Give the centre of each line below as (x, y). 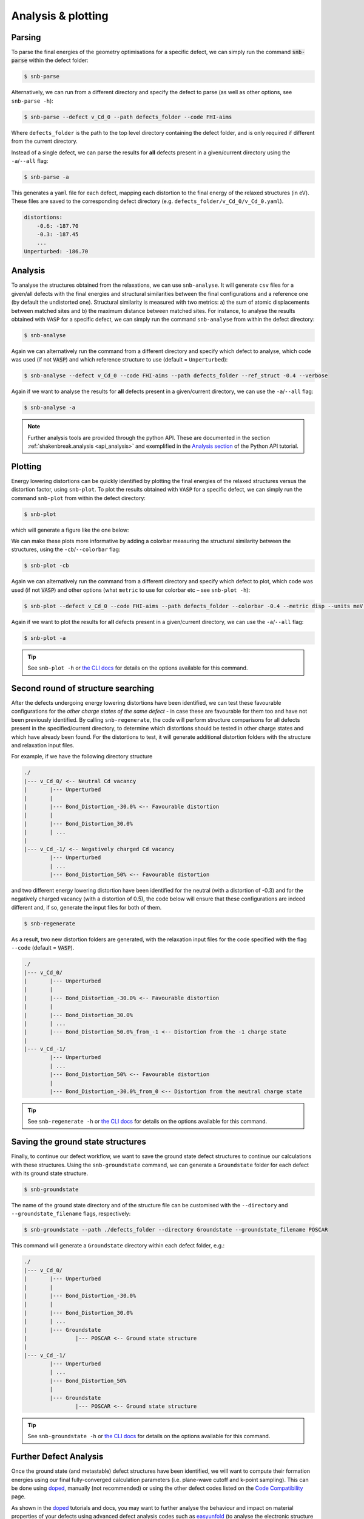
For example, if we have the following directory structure (82, 756)
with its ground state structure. (49, 1173)
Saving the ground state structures (79, 1142)
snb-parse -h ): (32, 101)
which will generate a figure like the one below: (70, 530)
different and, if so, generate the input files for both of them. (86, 907)
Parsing (26, 37)
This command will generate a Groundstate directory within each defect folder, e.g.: (118, 1246)
